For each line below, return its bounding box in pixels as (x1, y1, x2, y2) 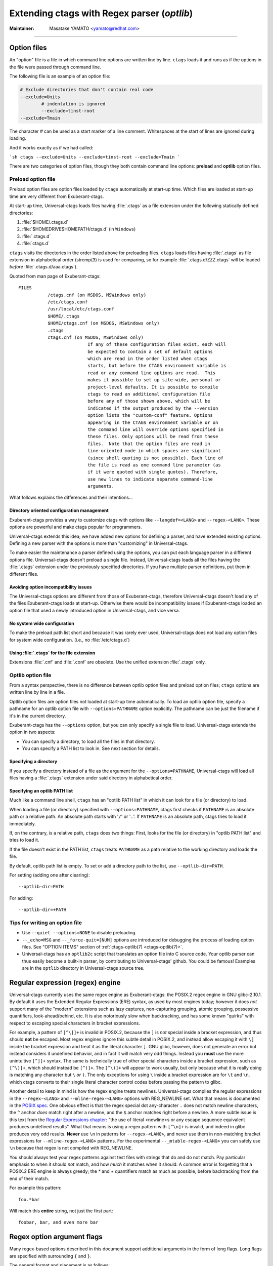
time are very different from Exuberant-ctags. (9, 193, 104, 200)
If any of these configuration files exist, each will (87, 342, 226, 347)
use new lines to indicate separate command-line (87, 476, 213, 482)
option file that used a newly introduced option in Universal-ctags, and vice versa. (9, 607, 180, 613)
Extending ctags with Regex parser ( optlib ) (9, 8, 193, 19)
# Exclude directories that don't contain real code (20, 87, 154, 93)
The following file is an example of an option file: (9, 73, 111, 80)
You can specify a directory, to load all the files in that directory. (22, 738, 155, 744)
